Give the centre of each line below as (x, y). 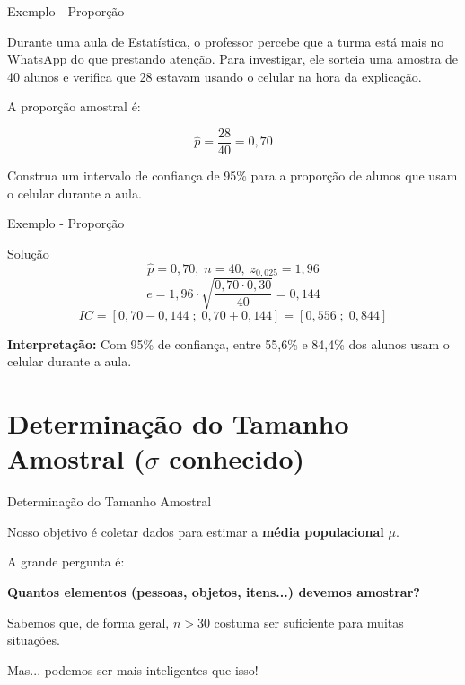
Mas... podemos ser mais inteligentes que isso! (133, 669)
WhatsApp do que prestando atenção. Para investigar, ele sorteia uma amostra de (233, 59)
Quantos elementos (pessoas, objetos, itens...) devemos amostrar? (214, 591)
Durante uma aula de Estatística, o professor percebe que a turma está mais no (226, 41)
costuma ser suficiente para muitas (309, 622)
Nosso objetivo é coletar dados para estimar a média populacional (196, 531)
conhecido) (237, 458)
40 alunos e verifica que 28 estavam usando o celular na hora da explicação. (215, 76)
